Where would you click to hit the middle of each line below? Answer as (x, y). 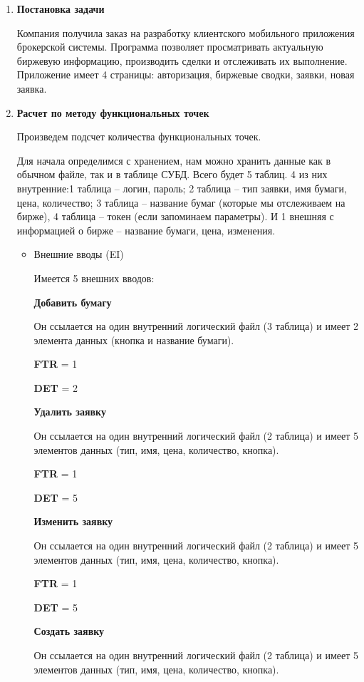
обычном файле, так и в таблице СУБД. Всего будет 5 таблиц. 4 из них (172, 174)
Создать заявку (69, 631)
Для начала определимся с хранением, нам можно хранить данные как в (174, 160)
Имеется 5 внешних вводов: (94, 278)
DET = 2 (56, 387)
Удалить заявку (70, 412)
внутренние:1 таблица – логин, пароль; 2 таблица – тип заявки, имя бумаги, (182, 188)
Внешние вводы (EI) (79, 254)
